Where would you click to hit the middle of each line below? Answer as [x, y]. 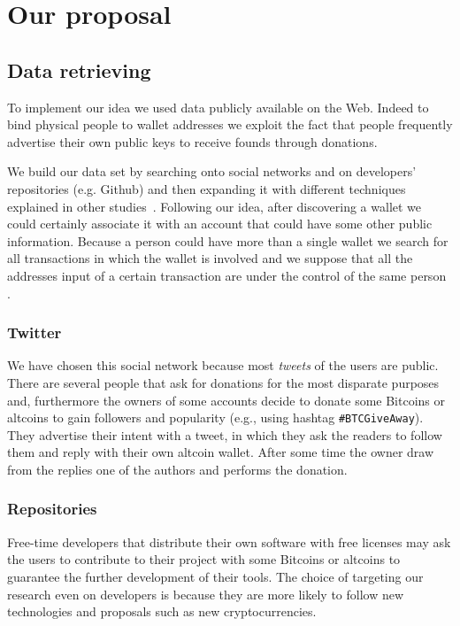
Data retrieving [79, 70]
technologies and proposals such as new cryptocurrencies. [162, 611]
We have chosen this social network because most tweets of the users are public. [223, 365]
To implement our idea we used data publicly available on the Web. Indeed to [218, 107]
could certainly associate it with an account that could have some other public [220, 224]
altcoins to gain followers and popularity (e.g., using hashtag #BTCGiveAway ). [215, 417]
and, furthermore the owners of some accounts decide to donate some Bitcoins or [226, 400]
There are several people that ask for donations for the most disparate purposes [223, 382]
